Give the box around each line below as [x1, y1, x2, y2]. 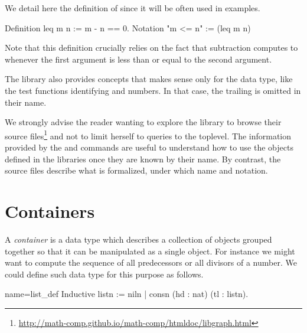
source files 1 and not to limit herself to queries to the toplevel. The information [5, 128, 292, 142]
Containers [5, 198, 95, 223]
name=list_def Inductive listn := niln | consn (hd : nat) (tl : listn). [5, 288, 249, 300]
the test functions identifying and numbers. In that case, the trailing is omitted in [5, 84, 301, 96]
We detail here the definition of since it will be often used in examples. [5, 2, 260, 14]
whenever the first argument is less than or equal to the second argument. [5, 53, 272, 65]
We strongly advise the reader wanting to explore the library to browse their [5, 116, 282, 128]
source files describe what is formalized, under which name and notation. [5, 164, 268, 177]
